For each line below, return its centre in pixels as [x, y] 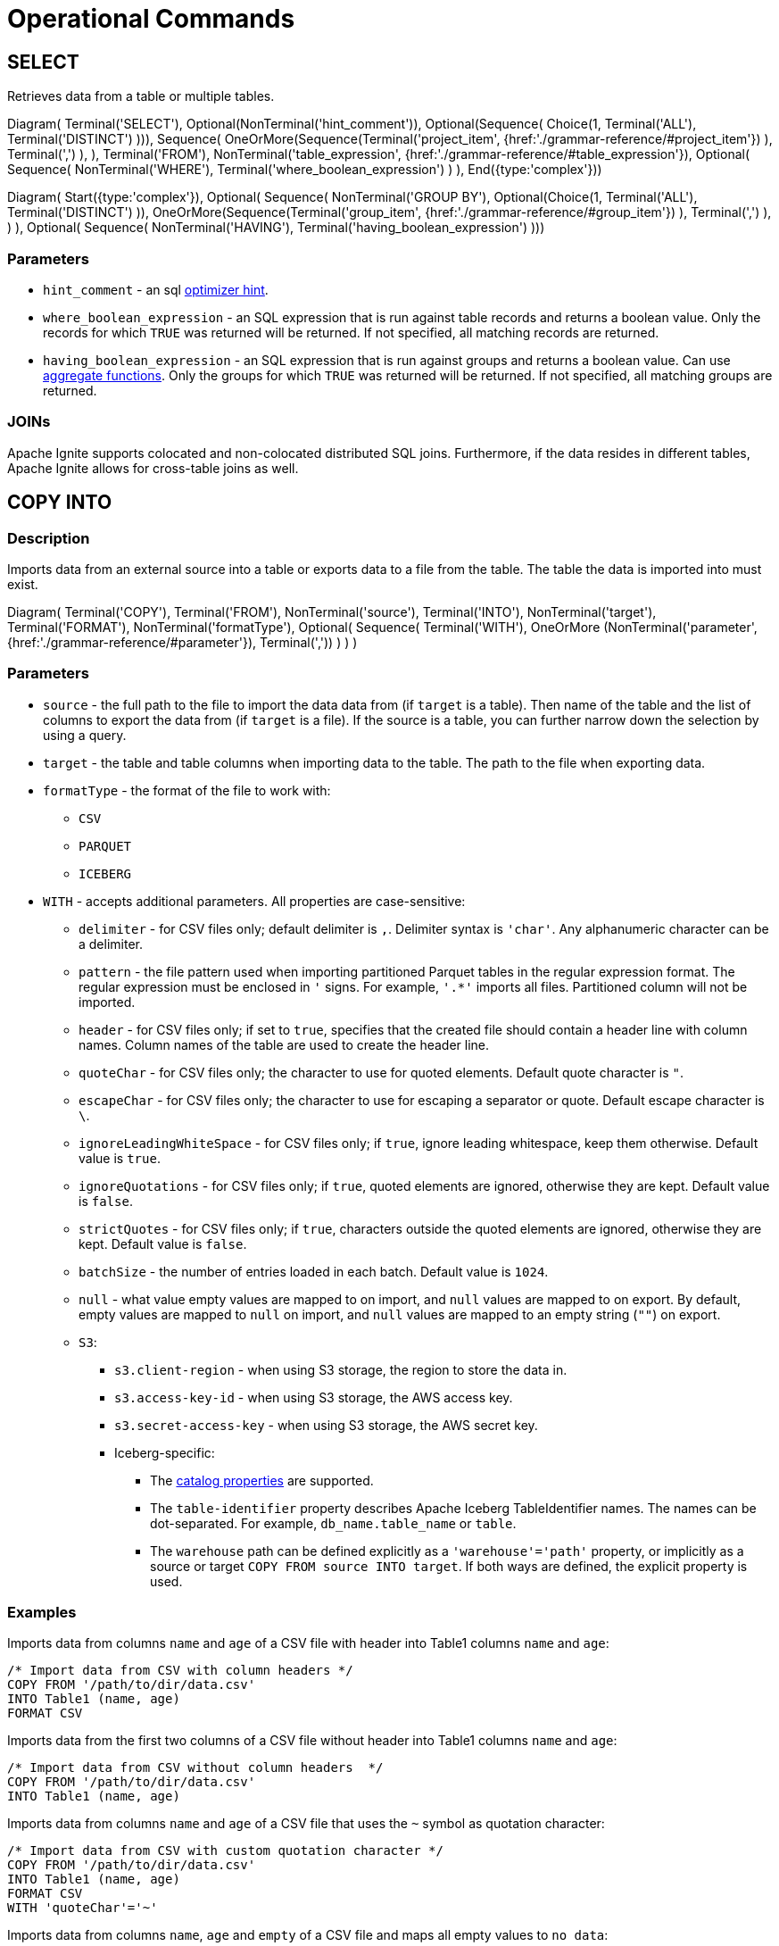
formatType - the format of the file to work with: [187, 790]
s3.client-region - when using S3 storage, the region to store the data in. [341, 1369]
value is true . [120, 1158]
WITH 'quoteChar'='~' [83, 1908]
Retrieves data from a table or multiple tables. [141, 96]
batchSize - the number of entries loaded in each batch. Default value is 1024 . [314, 1271]
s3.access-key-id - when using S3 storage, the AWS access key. [314, 1397]
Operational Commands [151, 19]
